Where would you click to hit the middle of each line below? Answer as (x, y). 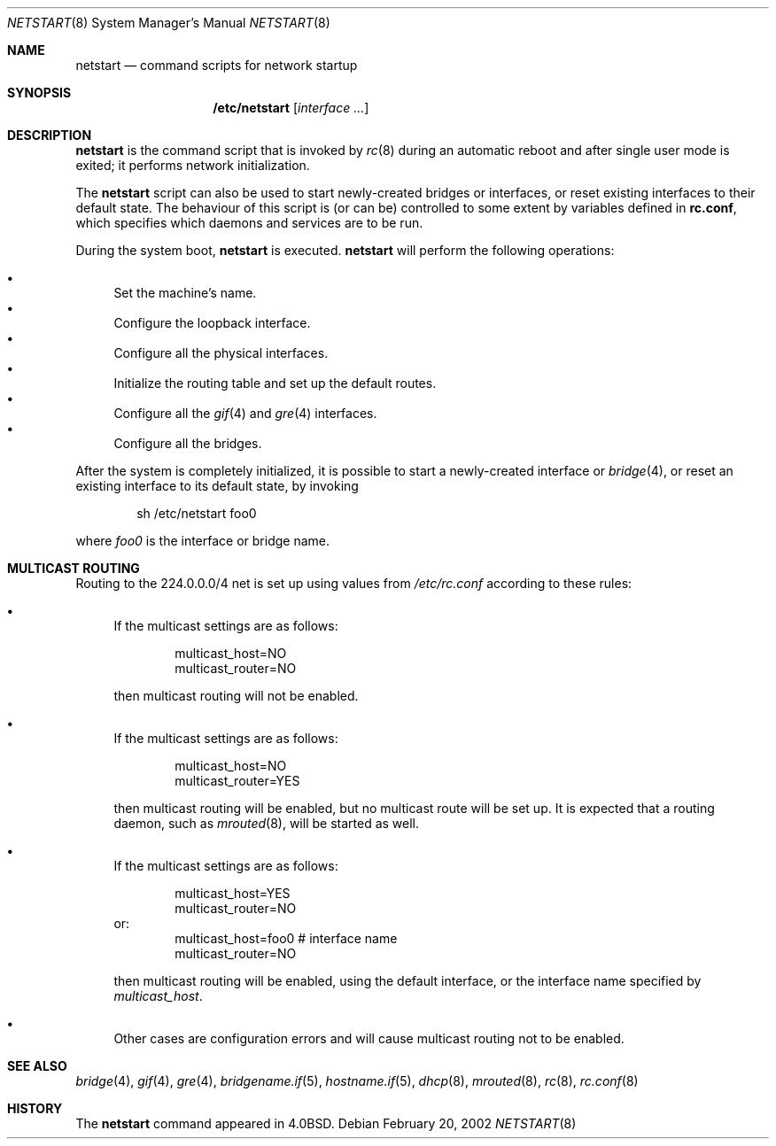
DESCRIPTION (50, 135)
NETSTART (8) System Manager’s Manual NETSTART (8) (169, 23)
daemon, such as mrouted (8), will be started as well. (267, 823)
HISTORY (35, 1108)
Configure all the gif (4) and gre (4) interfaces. (245, 413)
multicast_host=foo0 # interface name (286, 938)
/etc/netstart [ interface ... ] (291, 108)
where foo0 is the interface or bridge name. (203, 541)
